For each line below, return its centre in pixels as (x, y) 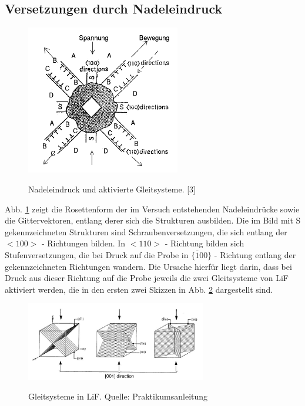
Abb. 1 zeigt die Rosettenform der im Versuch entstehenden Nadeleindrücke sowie (152, 209)
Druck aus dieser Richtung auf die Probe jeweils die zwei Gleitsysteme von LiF (147, 278)
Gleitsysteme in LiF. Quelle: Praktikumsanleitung (118, 396)
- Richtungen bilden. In (83, 243)
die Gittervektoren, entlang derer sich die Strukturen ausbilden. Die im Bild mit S (153, 220)
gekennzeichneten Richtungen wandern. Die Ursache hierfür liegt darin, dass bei (148, 266)
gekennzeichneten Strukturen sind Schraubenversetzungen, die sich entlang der (146, 231)
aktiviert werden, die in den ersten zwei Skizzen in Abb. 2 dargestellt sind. (139, 289)
